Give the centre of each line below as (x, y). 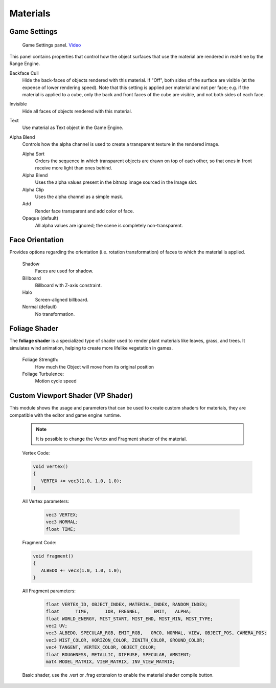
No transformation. (55, 314)
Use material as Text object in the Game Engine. (73, 127)
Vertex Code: (36, 453)
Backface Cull (24, 73)
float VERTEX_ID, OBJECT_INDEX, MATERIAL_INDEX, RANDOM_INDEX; (127, 604)
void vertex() (51, 466)
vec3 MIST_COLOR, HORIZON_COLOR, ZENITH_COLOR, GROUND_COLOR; (125, 640)
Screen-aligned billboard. (62, 299)
